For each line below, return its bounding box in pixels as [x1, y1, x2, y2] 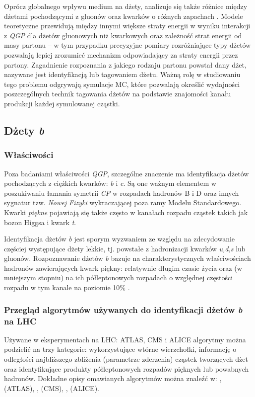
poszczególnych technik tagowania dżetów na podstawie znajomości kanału [4, 88, 231, 99]
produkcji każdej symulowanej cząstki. [4, 98, 120, 108]
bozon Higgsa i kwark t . [4, 217, 76, 227]
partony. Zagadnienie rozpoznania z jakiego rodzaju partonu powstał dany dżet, [4, 59, 247, 70]
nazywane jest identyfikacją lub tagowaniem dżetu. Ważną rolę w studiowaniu [4, 69, 241, 79]
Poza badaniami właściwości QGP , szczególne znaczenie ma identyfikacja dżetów [4, 168, 249, 178]
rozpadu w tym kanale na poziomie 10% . [4, 282, 130, 293]
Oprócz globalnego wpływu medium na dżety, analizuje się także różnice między [4, 1, 248, 11]
